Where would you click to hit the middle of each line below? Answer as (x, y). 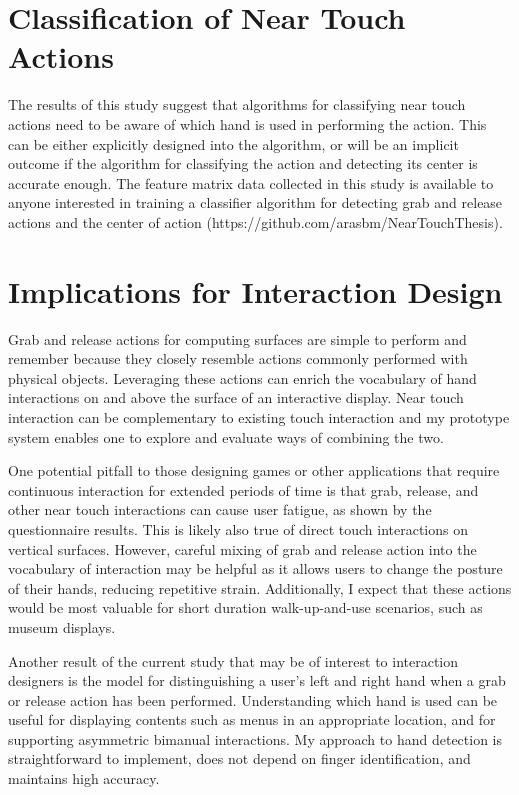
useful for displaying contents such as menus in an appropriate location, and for (252, 719)
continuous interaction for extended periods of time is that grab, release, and (243, 489)
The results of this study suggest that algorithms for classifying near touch (237, 104)
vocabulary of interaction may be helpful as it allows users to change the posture (255, 568)
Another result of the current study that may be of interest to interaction (233, 660)
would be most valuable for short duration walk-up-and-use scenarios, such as (245, 607)
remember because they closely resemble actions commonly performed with (238, 358)
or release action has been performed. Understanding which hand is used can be (253, 699)
